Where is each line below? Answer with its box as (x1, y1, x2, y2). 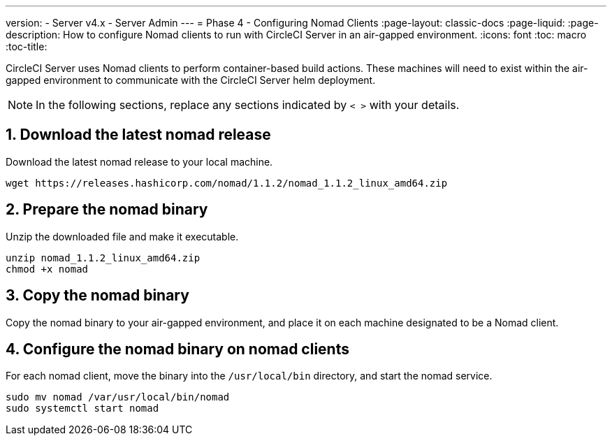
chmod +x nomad (6, 263, 89, 275)
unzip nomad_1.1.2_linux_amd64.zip (6, 252, 201, 263)
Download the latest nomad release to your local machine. (6, 155, 273, 168)
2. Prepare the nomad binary (6, 201, 208, 219)
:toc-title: (6, 41, 48, 52)
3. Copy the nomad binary (6, 287, 189, 305)
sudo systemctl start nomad (6, 403, 159, 414)
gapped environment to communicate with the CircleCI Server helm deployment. (6, 74, 376, 86)
